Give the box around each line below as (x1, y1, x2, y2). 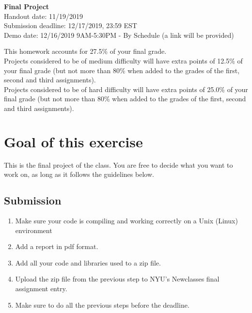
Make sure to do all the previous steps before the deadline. (15, 299, 189, 310)
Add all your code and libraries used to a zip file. (15, 257, 161, 267)
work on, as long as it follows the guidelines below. (4, 169, 154, 179)
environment (15, 225, 52, 235)
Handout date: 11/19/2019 (4, 11, 83, 21)
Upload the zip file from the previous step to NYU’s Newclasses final (15, 274, 220, 284)
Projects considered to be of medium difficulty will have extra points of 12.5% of (4, 55, 243, 65)
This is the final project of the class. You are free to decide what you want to (4, 159, 233, 170)
